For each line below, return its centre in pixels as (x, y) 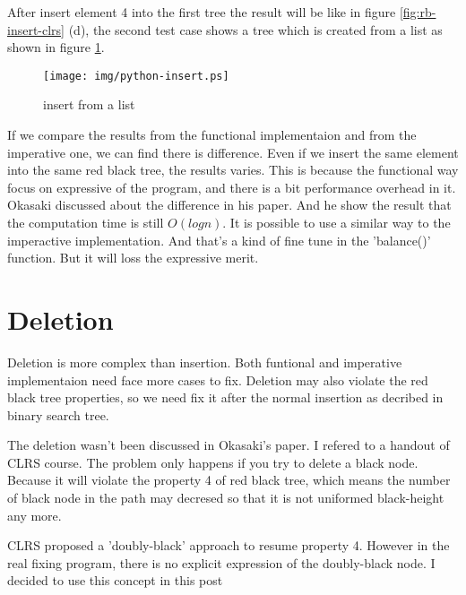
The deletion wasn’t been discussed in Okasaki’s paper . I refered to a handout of (229, 445)
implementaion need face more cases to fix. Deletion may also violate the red (218, 379)
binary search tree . (58, 414)
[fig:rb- (418, 12)
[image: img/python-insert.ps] (136, 76)
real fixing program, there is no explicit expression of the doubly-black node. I (221, 562)
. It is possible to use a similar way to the (337, 222)
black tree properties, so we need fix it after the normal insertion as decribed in (225, 397)
